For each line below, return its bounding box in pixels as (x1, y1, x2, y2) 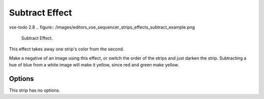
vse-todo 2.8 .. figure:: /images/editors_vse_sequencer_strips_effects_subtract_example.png (9, 24, 195, 30)
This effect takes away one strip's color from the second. (9, 46, 124, 52)
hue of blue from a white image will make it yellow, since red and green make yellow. (9, 62, 179, 68)
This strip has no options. (9, 87, 61, 93)
